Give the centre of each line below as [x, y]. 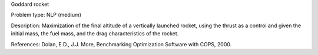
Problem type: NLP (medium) [46, 15]
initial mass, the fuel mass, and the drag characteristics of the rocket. [95, 34]
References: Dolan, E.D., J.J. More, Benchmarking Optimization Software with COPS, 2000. [121, 44]
